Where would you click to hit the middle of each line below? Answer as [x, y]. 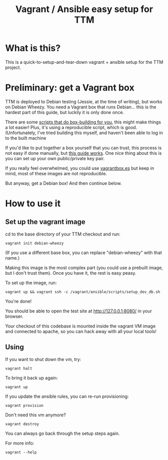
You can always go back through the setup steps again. [63, 433]
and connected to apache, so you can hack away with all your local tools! [81, 331]
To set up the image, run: [31, 283]
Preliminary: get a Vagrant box [70, 88]
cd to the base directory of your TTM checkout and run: [63, 234]
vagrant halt [19, 368]
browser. [14, 316]
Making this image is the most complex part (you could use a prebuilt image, [84, 268]
